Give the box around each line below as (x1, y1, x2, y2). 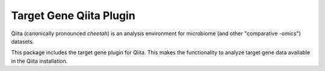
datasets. (11, 38, 34, 45)
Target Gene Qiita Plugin (11, 9, 135, 22)
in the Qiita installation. (11, 57, 68, 64)
